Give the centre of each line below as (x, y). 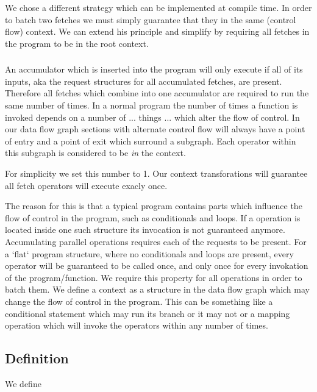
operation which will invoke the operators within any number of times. (137, 325)
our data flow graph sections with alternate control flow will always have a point (155, 129)
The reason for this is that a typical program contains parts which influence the (154, 206)
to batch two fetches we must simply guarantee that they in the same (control (151, 19)
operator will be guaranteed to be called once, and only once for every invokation (157, 265)
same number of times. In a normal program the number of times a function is (151, 105)
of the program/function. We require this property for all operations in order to (154, 277)
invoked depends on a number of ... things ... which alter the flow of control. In (152, 117)
